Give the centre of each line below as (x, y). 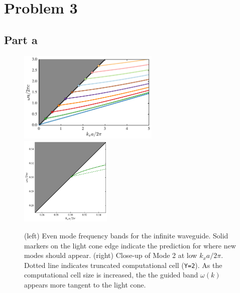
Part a (21, 39)
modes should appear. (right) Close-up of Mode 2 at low (111, 255)
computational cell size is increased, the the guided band (111, 275)
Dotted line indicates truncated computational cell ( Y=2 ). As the (123, 265)
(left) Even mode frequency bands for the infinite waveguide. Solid (126, 236)
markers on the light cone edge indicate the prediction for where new (130, 245)
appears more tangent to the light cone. (85, 285)
